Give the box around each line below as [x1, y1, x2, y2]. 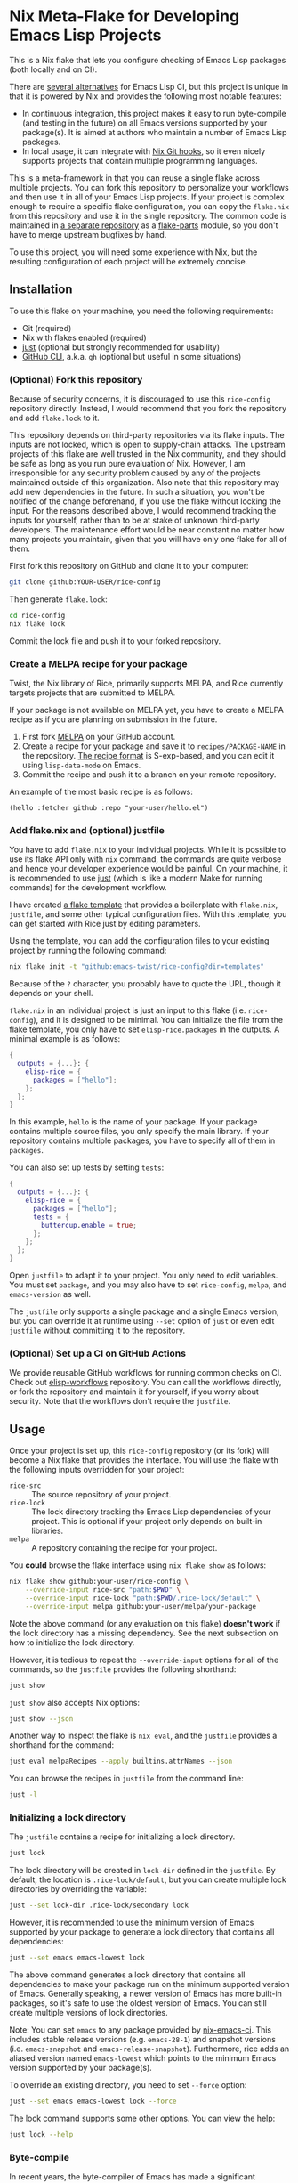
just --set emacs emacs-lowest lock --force [9, 2097, 177, 2106]
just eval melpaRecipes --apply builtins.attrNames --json [9, 1757, 233, 1766]
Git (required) [21, 322, 72, 333]
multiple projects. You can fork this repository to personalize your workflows [9, 182, 289, 192]
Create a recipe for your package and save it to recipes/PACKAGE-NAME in [21, 741, 286, 751]
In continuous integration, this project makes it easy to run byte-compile [21, 108, 286, 118]
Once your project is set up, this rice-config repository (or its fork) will [9, 1445, 270, 1457]
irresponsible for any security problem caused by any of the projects [9, 467, 261, 478]
